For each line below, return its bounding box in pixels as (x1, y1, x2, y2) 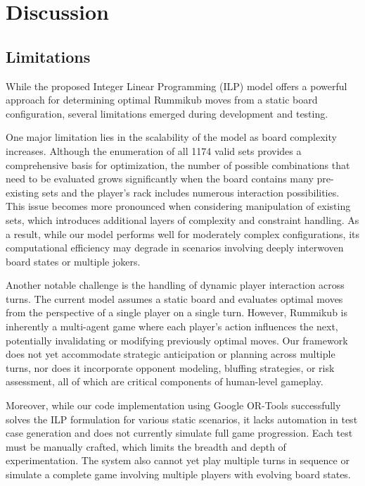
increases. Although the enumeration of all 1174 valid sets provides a (6, 143, 302, 158)
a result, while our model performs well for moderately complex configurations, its (6, 226, 360, 241)
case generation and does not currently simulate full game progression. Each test (6, 425, 353, 440)
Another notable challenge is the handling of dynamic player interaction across (6, 278, 345, 292)
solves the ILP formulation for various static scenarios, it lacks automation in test (6, 411, 358, 426)
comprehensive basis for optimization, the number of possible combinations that (6, 157, 350, 172)
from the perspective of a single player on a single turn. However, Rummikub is (6, 305, 348, 320)
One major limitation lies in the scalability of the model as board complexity (6, 130, 337, 144)
